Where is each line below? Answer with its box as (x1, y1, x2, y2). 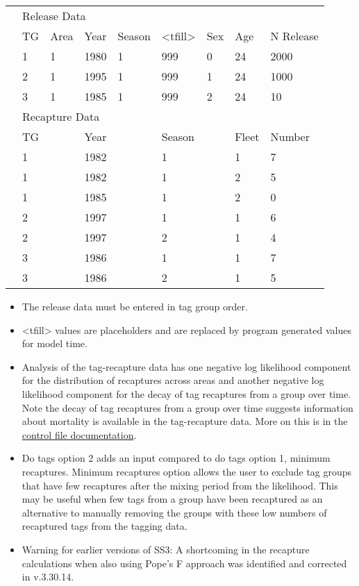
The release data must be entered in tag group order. (22, 299, 248, 313)
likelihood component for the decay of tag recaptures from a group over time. (22, 386, 351, 401)
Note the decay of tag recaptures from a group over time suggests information (22, 400, 353, 415)
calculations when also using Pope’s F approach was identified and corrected (22, 555, 347, 570)
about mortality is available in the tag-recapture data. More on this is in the (22, 414, 348, 428)
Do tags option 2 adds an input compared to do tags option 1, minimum (22, 451, 331, 465)
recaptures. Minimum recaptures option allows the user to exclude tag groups (22, 464, 352, 478)
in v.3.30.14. (22, 569, 74, 584)
